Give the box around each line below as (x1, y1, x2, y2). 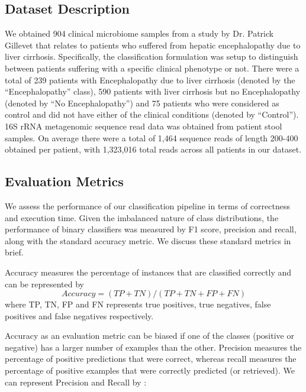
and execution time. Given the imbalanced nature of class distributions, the (5, 211, 279, 223)
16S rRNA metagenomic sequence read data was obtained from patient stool (5, 119, 282, 132)
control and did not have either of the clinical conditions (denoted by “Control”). (5, 108, 299, 121)
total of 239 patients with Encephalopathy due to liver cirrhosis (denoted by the (5, 73, 295, 86)
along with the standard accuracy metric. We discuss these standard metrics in (5, 234, 291, 247)
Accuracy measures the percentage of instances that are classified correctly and (5, 265, 292, 278)
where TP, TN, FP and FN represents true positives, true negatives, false (5, 298, 271, 310)
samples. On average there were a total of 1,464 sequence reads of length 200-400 (5, 131, 298, 144)
